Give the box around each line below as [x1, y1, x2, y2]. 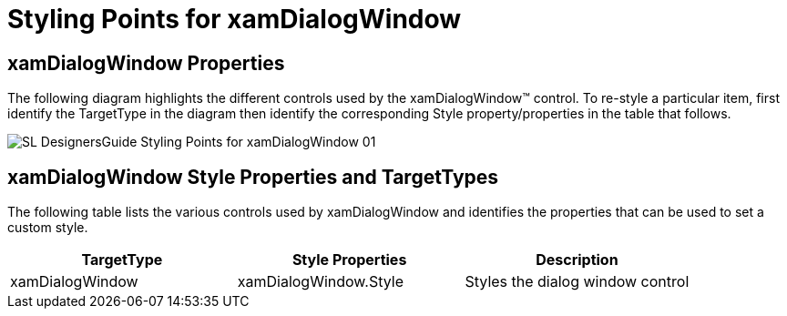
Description [536, 250, 618, 270]
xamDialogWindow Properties [7, 51, 285, 75]
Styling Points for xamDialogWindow [7, 4, 462, 35]
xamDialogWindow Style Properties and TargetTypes [7, 165, 499, 189]
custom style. [7, 219, 88, 236]
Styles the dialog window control [465, 272, 690, 291]
